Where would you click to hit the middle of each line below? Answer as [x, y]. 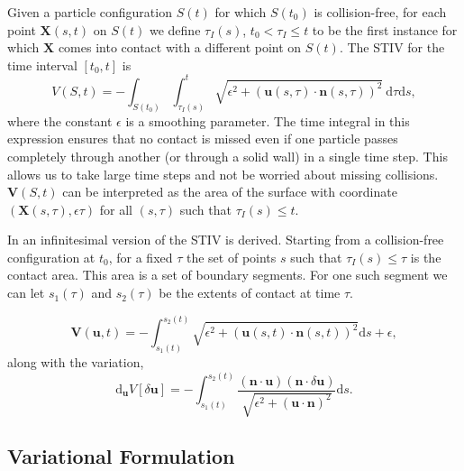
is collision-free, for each [380, 12]
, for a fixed [141, 257]
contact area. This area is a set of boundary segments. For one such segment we [227, 275]
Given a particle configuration [90, 12]
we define [175, 29]
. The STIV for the [392, 47]
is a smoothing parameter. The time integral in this [268, 120]
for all [116, 209]
